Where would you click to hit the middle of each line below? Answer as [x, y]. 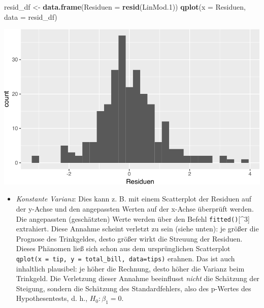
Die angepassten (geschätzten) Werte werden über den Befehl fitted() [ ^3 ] [133, 218]
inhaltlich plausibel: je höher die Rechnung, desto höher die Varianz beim [130, 268]
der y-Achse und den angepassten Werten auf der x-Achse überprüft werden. [135, 208]
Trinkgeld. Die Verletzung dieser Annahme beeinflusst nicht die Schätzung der [138, 278]
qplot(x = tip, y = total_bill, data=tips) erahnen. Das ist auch [125, 258]
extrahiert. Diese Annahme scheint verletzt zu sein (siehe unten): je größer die [137, 229]
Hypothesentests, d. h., [52, 298]
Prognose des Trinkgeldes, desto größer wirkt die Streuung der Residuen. [129, 238]
